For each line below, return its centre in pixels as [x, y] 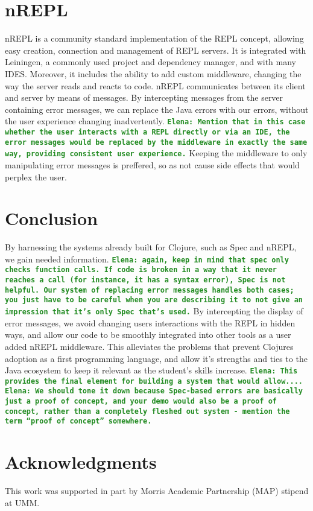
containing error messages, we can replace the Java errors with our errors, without [157, 109]
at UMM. [22, 502]
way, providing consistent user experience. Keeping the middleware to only [156, 153]
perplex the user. [36, 176]
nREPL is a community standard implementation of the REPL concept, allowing [154, 38]
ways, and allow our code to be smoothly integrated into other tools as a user [148, 335]
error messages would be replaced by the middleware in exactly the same [156, 142]
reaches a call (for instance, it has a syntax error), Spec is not [145, 280]
